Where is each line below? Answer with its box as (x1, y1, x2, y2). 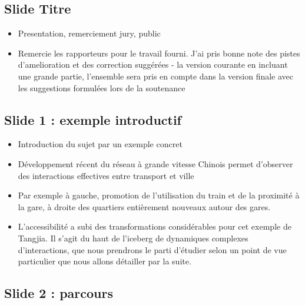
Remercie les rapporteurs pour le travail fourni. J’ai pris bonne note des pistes (18, 47, 300, 59)
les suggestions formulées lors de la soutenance (18, 81, 185, 94)
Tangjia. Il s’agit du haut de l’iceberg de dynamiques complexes (18, 231, 248, 244)
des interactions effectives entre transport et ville (18, 169, 194, 181)
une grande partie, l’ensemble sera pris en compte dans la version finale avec (18, 69, 294, 82)
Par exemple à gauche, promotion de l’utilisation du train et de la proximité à (18, 189, 300, 201)
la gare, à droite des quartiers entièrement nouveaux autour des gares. (18, 200, 271, 213)
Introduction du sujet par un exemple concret (18, 138, 183, 150)
